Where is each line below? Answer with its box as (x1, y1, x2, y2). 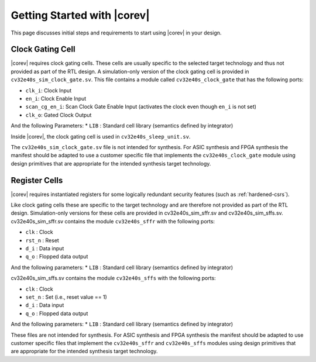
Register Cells (11, 175, 63, 185)
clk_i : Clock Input (25, 87, 72, 94)
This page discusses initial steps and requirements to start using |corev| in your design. (11, 29, 222, 36)
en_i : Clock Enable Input (25, 95, 87, 102)
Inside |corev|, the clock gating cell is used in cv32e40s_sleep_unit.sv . (11, 133, 191, 140)
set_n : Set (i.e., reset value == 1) (25, 293, 108, 301)
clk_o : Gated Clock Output (25, 111, 92, 118)
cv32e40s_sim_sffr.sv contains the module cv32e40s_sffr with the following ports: (11, 218, 215, 225)
